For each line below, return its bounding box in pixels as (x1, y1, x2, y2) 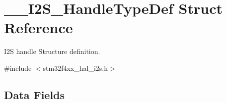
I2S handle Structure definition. (4, 46, 100, 56)
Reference (4, 17, 73, 38)
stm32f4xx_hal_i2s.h (43, 62, 108, 73)
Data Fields (4, 87, 65, 102)
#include (4, 62, 32, 73)
